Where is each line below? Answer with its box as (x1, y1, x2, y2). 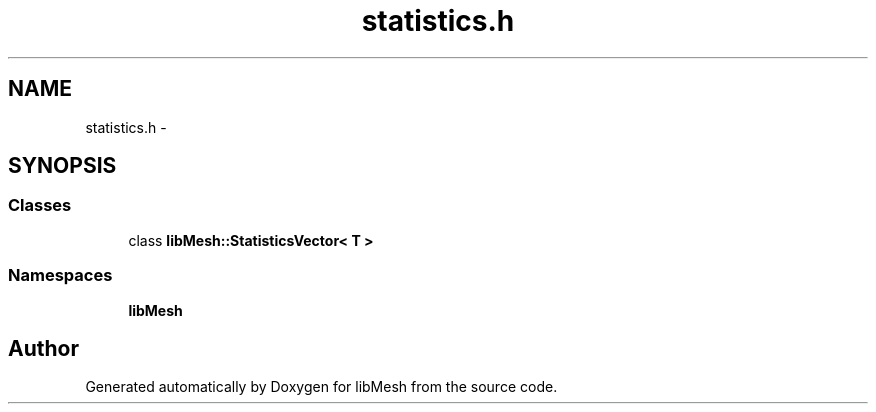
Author (8, 335, 79, 361)
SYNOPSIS (8, 153, 117, 179)
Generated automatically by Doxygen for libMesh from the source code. (85, 378, 558, 396)
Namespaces (8, 265, 113, 286)
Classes (8, 195, 72, 216)
